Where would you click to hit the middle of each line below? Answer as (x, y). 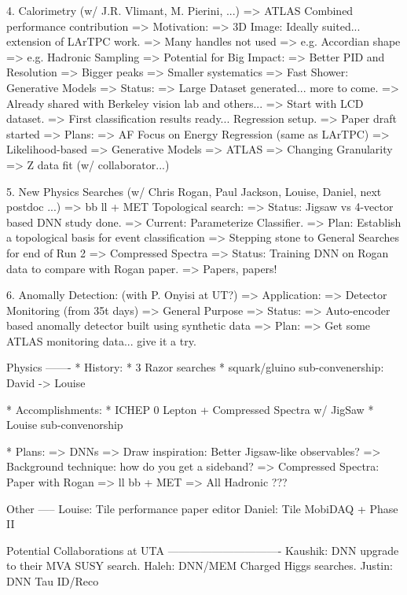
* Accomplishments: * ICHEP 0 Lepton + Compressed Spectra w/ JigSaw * (190, 409)
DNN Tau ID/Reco (53, 581)
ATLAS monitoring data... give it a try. (101, 340)
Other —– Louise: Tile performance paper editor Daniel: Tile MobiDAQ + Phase (202, 508)
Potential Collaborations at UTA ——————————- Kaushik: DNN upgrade (203, 550)
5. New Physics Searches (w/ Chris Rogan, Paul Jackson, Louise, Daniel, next (194, 191)
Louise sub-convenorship (65, 425)
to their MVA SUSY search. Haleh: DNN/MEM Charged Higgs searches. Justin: (200, 565)
